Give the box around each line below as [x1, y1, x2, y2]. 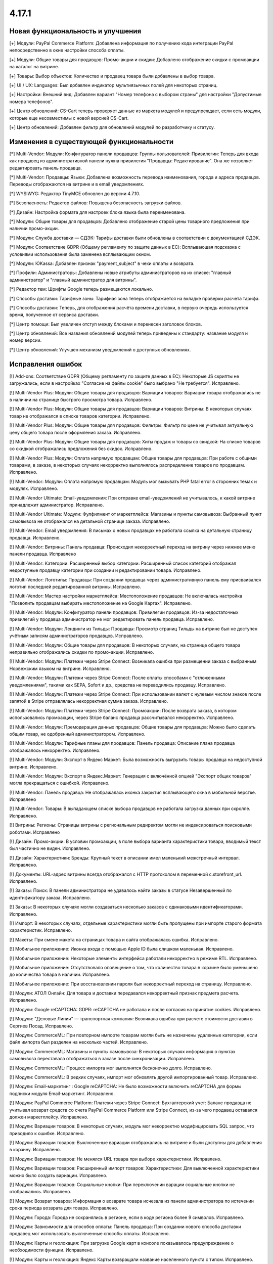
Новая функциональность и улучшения [9, 27, 142, 35]
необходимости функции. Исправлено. [9, 1247, 94, 1253]
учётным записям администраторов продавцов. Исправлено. [9, 633, 144, 639]
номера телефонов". [9, 99, 54, 105]
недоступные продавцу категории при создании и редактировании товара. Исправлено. [9, 567, 202, 573]
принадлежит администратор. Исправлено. [9, 502, 104, 508]
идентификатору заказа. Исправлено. [9, 894, 91, 900]
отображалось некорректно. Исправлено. [9, 747, 101, 753]
